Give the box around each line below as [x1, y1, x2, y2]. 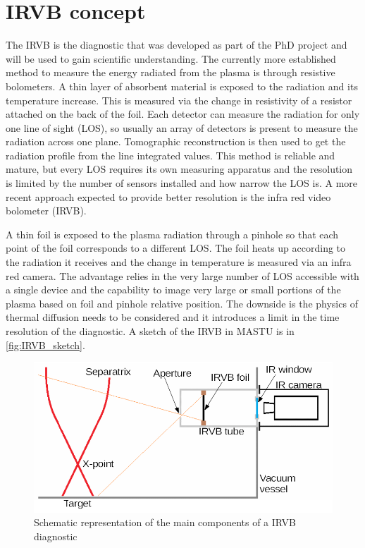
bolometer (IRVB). [6, 203, 87, 218]
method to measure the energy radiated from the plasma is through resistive [6, 65, 335, 80]
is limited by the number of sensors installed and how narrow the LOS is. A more [6, 176, 357, 190]
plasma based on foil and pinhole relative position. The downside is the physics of [6, 296, 358, 310]
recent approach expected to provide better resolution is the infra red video [6, 189, 331, 204]
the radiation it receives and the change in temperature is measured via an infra [6, 255, 352, 269]
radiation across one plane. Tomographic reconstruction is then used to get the [6, 134, 346, 149]
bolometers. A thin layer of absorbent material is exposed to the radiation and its [6, 78, 358, 93]
